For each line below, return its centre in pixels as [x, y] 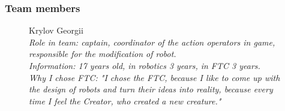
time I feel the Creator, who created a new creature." [125, 100]
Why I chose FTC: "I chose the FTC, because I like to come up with [154, 77]
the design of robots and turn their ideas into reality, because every [151, 89]
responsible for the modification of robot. [103, 54]
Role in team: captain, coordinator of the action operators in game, [152, 42]
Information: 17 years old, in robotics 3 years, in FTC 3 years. [145, 65]
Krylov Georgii [56, 30]
